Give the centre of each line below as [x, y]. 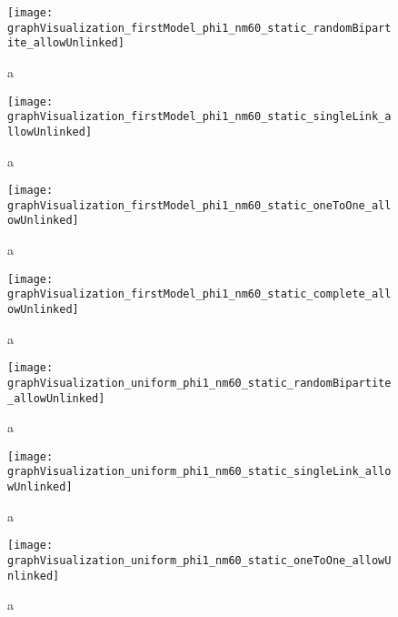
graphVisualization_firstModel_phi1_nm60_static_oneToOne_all [199, 205]
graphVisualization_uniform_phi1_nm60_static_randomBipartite [199, 383]
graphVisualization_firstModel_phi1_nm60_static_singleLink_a [199, 117]
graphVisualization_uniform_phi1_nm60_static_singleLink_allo [199, 472]
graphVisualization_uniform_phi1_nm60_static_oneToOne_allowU [199, 561]
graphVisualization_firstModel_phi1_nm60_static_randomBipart [199, 28]
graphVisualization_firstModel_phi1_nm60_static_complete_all [199, 294]
